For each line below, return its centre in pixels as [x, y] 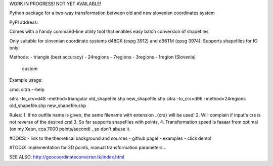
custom [30, 69]
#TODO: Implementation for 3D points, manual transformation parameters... [88, 148]
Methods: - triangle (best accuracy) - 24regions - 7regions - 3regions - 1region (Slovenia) [103, 57]
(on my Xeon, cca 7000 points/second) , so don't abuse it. [70, 129]
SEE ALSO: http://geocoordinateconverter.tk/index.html [67, 157]
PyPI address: [24, 22]
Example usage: [26, 80]
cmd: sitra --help [27, 89]
